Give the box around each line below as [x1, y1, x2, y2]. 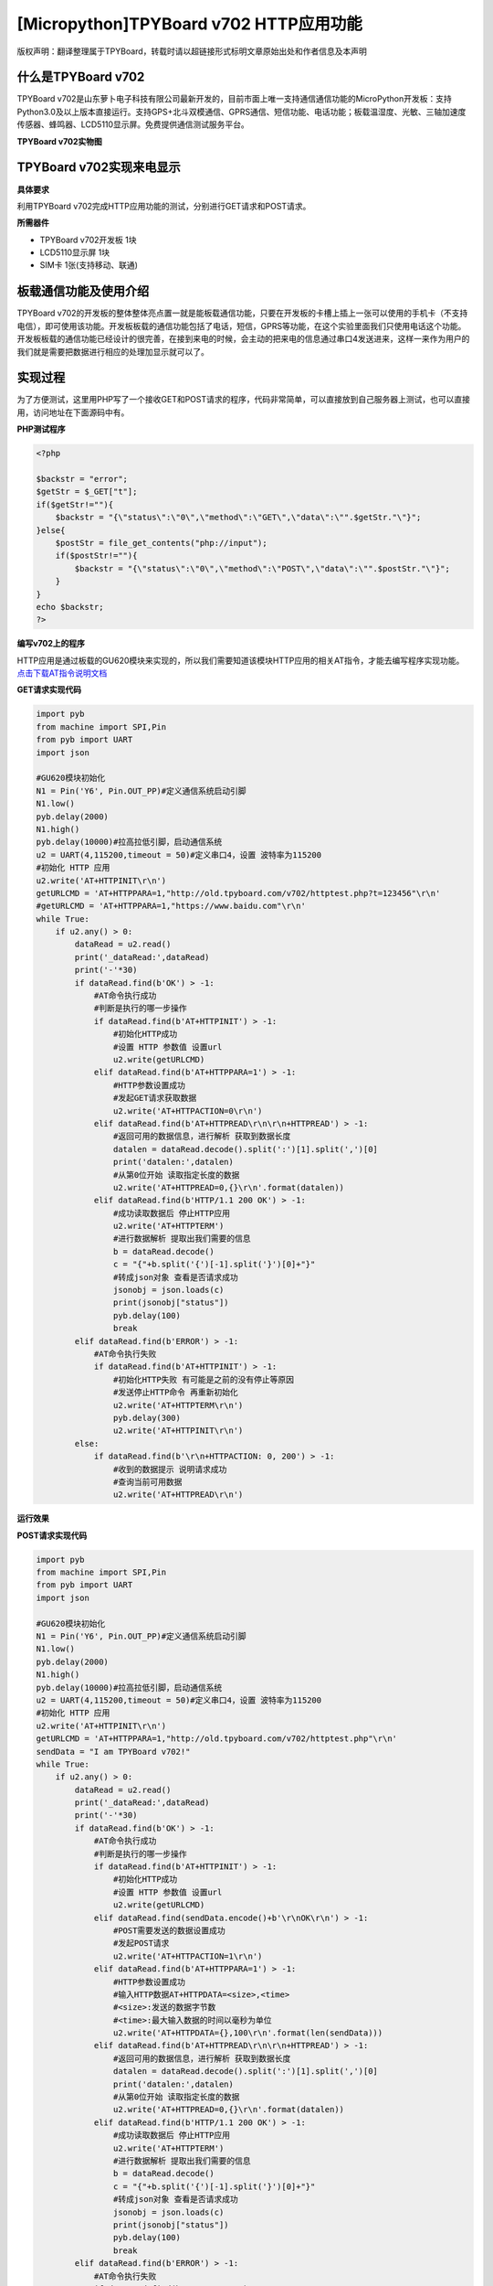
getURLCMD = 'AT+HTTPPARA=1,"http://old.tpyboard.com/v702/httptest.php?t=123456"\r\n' [36, 888, 441, 898]
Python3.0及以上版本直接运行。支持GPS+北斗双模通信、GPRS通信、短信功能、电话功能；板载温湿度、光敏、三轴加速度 [16, 106, 467, 117]
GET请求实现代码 [16, 684, 82, 695]
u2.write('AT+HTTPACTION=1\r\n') [112, 1950, 263, 1961]
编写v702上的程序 [16, 638, 86, 649]
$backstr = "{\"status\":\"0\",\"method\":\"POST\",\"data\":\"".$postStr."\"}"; [74, 563, 451, 573]
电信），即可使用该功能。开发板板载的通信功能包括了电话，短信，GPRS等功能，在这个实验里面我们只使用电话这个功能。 [16, 320, 467, 331]
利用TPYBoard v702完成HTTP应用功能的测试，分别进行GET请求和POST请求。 [16, 200, 311, 211]
